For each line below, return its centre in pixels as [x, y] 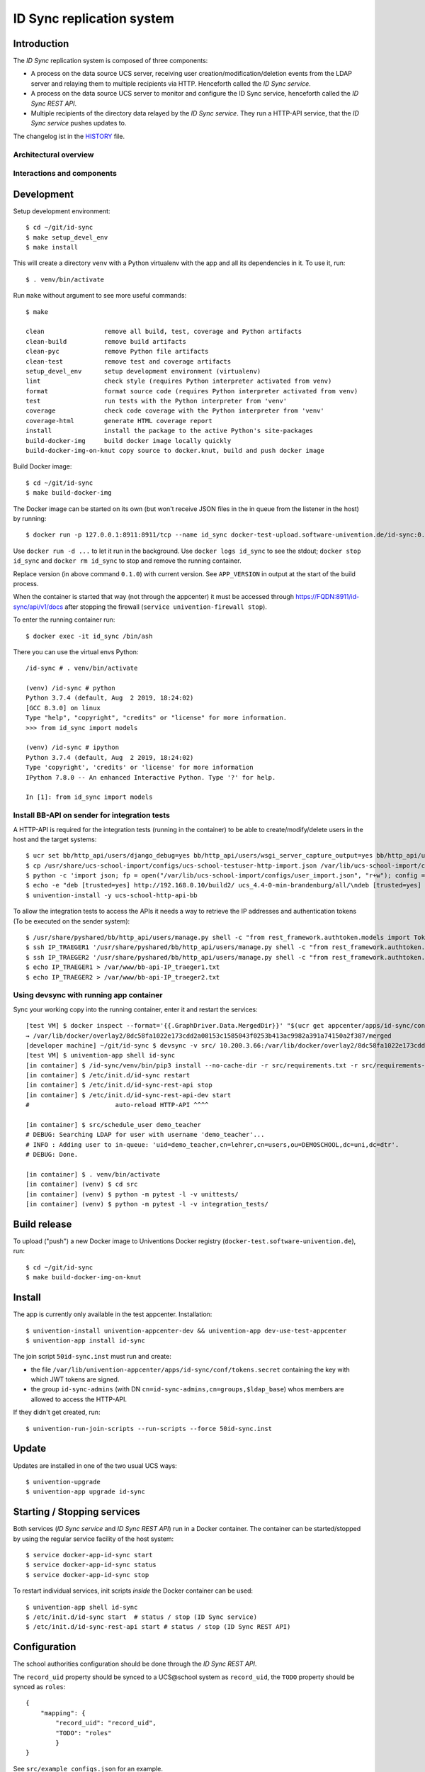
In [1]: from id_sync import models [89, 797]
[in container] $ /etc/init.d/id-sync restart [108, 1075]
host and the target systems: [55, 839]
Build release [42, 1224]
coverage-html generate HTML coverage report [119, 421]
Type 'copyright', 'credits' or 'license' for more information [140, 768]
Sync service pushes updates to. [79, 123]
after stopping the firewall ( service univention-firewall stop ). [166, 607]
